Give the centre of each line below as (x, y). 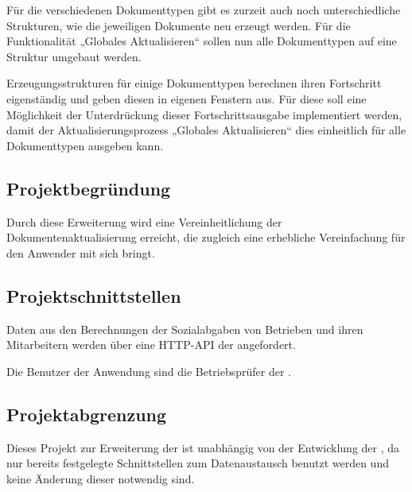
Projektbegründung (89, 188)
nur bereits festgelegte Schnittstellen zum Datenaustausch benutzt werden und (198, 463)
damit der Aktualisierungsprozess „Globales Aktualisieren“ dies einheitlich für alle (206, 130)
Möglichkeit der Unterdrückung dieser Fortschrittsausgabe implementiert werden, (204, 114)
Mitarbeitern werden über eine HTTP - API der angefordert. (151, 345)
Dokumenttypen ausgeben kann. (85, 145)
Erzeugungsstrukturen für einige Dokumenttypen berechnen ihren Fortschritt (194, 83)
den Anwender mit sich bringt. (81, 252)
